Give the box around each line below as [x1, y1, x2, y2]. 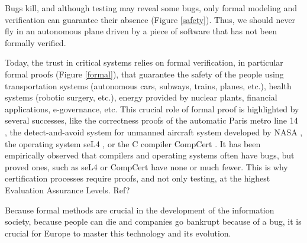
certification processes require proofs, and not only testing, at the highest [5, 172, 270, 184]
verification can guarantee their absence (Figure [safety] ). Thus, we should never [5, 13, 296, 25]
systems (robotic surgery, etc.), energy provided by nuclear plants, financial [5, 91, 277, 103]
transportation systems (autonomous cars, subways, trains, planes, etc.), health [5, 79, 292, 92]
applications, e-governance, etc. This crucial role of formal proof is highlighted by [5, 102, 299, 115]
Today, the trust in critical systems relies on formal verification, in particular [5, 56, 283, 69]
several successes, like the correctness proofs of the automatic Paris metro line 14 [5, 114, 298, 127]
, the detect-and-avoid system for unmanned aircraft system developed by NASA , [5, 125, 303, 138]
